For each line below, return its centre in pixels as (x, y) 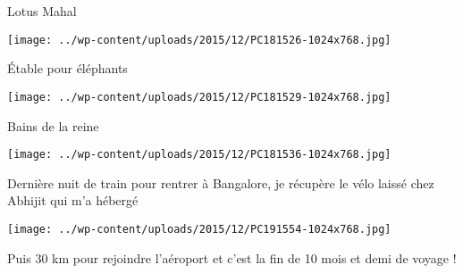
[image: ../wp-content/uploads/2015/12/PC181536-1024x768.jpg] (199, 155)
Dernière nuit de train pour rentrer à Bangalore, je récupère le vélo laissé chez (221, 182)
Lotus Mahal (42, 11)
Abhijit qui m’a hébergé (73, 200)
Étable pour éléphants (67, 68)
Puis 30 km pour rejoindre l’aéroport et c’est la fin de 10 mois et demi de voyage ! (232, 257)
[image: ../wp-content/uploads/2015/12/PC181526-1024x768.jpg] (199, 40)
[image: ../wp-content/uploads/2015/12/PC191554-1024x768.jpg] (199, 229)
